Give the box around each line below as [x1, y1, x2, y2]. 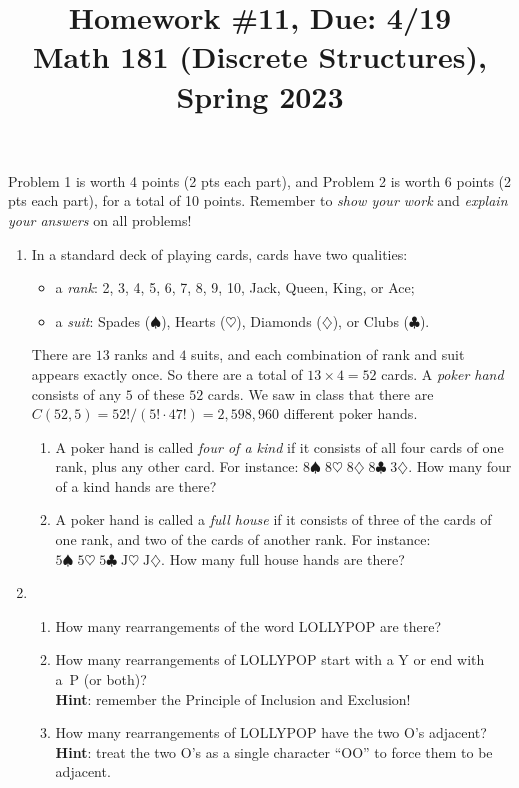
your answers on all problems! [8, 209, 192, 230]
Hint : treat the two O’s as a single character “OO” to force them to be [55, 741, 493, 762]
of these [137, 383, 185, 404]
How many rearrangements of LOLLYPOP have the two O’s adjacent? [55, 722, 487, 743]
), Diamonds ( [236, 310, 322, 331]
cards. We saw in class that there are [207, 383, 434, 404]
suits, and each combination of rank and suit [191, 344, 465, 365]
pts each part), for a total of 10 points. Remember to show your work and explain [8, 190, 508, 211]
